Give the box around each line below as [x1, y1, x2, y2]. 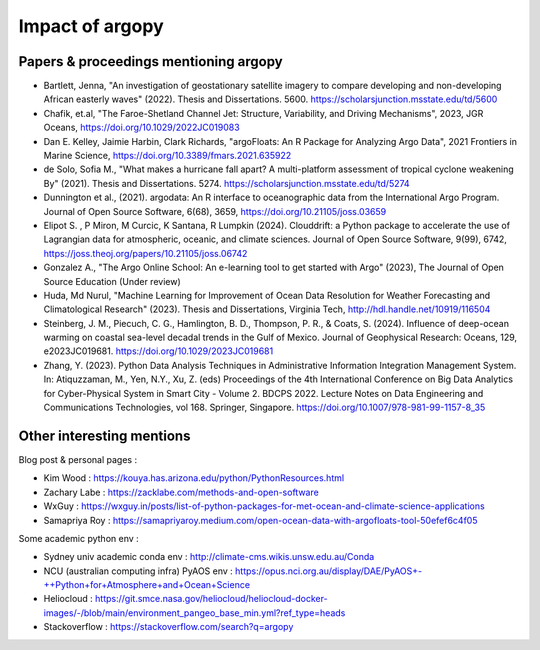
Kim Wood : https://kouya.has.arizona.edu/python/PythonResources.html [43, 472, 345, 484]
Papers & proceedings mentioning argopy [18, 53, 284, 70]
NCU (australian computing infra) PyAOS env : [43, 565, 234, 577]
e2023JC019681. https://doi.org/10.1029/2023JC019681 [43, 345, 274, 357]
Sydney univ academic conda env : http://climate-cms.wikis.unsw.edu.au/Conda [43, 551, 375, 563]
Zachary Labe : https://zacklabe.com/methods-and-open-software [43, 486, 319, 498]
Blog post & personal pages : [18, 453, 138, 465]
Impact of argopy [18, 15, 164, 37]
